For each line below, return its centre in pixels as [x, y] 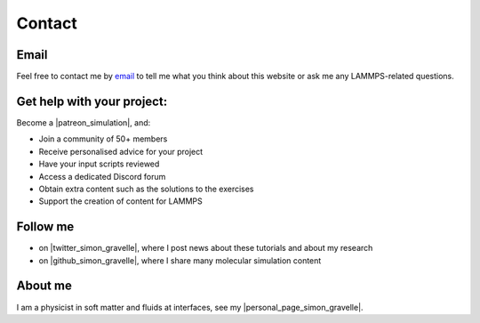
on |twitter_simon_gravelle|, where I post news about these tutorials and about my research [206, 248]
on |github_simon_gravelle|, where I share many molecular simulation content [180, 260]
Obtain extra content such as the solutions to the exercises [146, 189]
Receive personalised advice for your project [121, 151]
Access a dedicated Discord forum [102, 176]
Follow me [45, 227]
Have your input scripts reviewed [99, 164]
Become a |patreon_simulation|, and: [84, 122]
